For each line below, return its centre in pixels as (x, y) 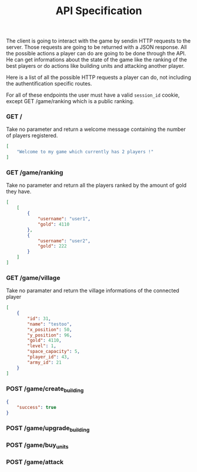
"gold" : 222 (52, 246)
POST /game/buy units (37, 445)
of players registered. (32, 136)
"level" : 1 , (42, 346)
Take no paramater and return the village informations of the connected (93, 291)
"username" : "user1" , (64, 219)
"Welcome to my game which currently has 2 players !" (85, 152)
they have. (19, 192)
